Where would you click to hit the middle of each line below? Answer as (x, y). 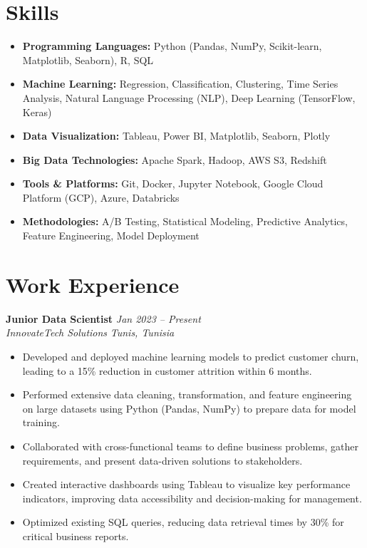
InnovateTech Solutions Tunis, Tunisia (90, 332)
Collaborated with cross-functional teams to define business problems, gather (191, 446)
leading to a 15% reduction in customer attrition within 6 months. (167, 370)
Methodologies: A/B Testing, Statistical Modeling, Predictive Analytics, (185, 221)
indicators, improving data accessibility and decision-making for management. (192, 498)
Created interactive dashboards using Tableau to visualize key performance (186, 484)
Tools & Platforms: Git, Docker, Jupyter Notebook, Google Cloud (173, 183)
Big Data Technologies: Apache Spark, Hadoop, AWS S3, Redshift (175, 159)
